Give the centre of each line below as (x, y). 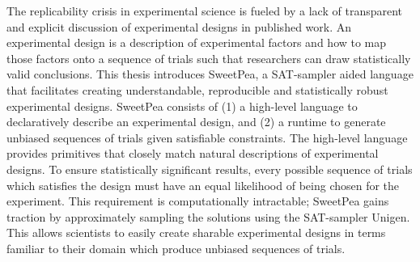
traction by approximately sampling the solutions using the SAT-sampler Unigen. (208, 216)
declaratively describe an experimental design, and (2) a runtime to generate (196, 122)
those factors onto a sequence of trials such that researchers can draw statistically (209, 58)
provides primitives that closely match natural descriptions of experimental (193, 153)
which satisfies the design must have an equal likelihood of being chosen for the (203, 185)
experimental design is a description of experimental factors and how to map (197, 42)
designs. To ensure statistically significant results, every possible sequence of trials (210, 169)
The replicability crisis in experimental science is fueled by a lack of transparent (205, 11)
